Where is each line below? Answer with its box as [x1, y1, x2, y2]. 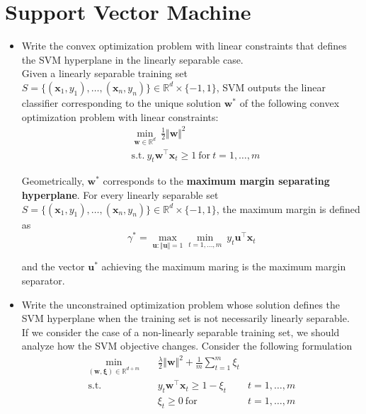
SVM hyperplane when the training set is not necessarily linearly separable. [21, 311, 350, 326]
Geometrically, [21, 173, 84, 188]
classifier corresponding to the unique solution [21, 95, 222, 110]
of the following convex [239, 95, 340, 110]
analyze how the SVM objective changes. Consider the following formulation [21, 338, 353, 353]
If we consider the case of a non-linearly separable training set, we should [21, 324, 340, 339]
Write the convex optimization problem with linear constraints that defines [21, 38, 347, 53]
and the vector [21, 259, 85, 274]
